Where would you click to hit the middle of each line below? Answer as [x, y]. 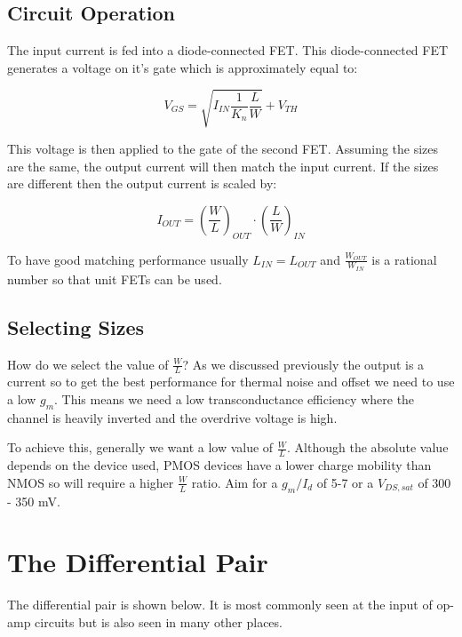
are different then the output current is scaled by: [142, 183]
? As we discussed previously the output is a [303, 364]
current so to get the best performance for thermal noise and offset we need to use [231, 382]
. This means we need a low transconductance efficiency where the [235, 398]
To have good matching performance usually [128, 259]
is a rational [404, 259]
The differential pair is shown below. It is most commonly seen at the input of [220, 605]
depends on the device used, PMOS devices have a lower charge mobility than [219, 465]
